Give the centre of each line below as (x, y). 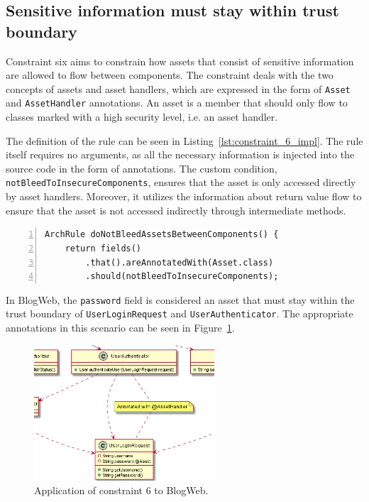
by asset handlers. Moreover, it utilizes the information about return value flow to (184, 196)
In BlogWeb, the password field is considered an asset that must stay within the (180, 299)
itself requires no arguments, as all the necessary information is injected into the (180, 154)
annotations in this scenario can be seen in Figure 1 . (120, 327)
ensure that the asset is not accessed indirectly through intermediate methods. (176, 210)
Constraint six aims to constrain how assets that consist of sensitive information (180, 61)
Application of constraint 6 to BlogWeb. (121, 490)
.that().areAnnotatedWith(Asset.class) (180, 262)
